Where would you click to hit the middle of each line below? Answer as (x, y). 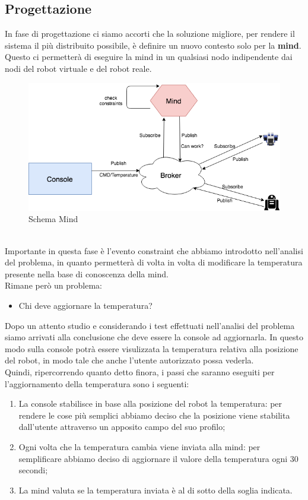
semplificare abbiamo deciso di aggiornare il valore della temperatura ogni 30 (158, 458)
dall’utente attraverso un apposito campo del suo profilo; (122, 427)
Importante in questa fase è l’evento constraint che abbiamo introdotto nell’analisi (154, 250)
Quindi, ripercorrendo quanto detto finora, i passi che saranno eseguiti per (140, 372)
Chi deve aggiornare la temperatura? (85, 306)
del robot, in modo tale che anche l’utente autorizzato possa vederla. (129, 360)
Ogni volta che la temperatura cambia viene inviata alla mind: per (139, 446)
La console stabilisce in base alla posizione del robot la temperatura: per (150, 404)
